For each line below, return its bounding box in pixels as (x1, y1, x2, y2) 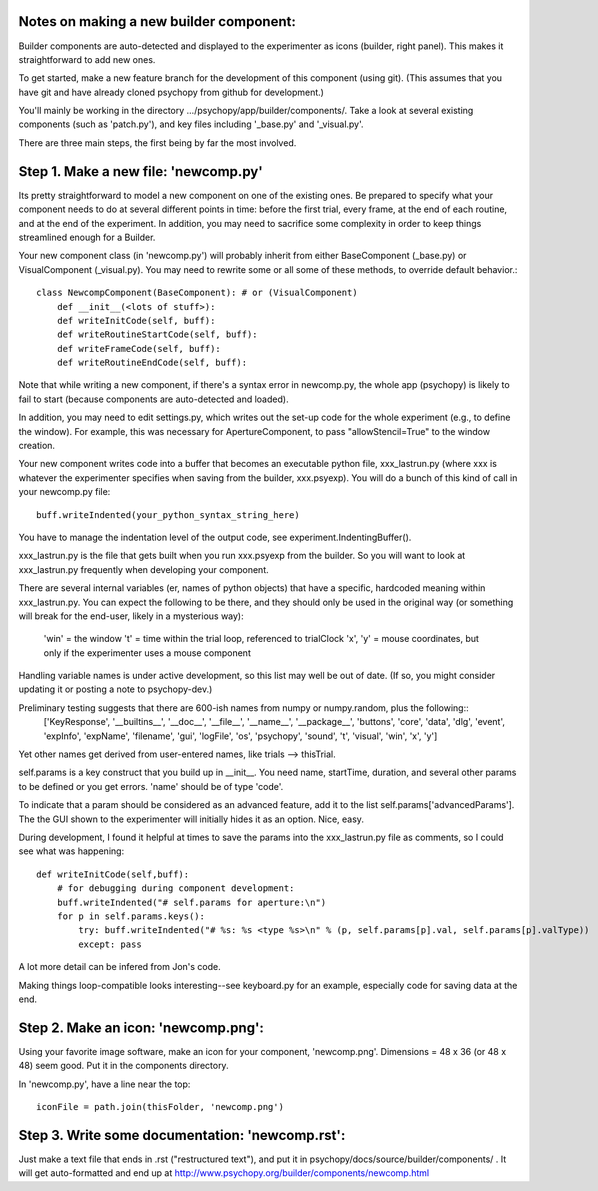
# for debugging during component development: (56, 883, 295, 894)
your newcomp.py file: (18, 486, 111, 498)
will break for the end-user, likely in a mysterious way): (18, 610, 244, 622)
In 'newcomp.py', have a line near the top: (18, 1078, 191, 1090)
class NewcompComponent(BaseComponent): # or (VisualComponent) (36, 287, 359, 299)
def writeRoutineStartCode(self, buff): (56, 329, 259, 340)
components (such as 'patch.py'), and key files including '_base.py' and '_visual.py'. (18, 118, 364, 130)
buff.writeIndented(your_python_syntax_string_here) (36, 509, 300, 520)
